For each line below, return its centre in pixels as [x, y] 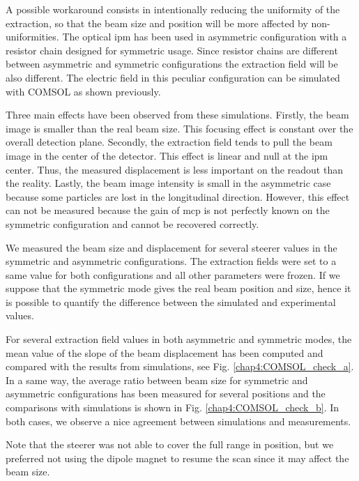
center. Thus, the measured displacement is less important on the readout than [174, 169]
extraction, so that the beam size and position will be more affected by [157, 23]
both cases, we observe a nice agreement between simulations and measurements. [178, 421]
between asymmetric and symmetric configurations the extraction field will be [172, 64]
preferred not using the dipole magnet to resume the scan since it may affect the [177, 458]
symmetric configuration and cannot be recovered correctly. [132, 223]
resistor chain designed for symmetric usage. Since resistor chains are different [172, 50]
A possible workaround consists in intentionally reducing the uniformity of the [173, 9]
